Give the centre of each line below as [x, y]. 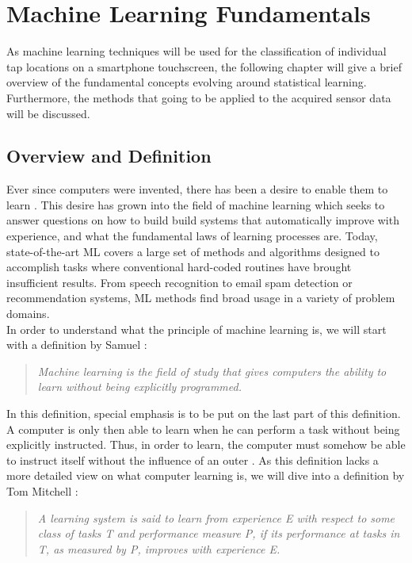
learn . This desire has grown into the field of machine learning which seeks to [196, 204]
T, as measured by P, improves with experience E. [159, 548]
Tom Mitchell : [42, 490]
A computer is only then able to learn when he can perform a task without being [203, 429]
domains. [28, 314]
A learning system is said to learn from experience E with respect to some [216, 517]
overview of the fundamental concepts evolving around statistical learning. [187, 82]
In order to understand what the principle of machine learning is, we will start [196, 329]
